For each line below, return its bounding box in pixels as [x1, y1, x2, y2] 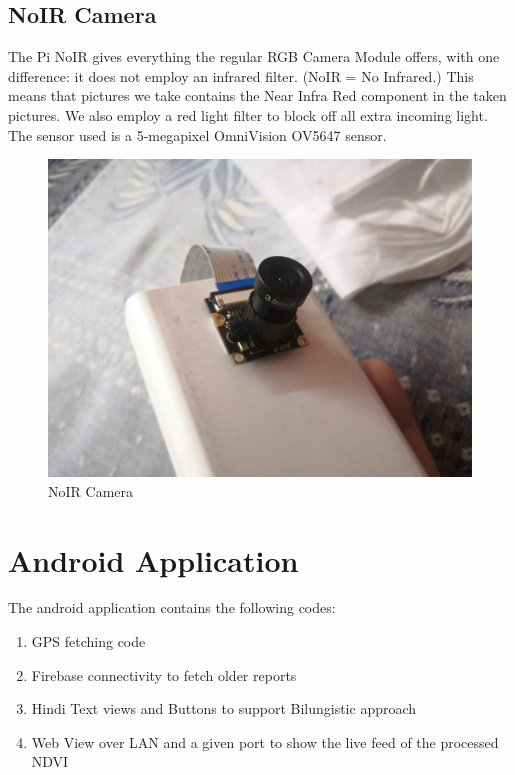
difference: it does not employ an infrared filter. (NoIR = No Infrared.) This [8, 65, 474, 86]
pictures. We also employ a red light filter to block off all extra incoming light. [8, 104, 488, 125]
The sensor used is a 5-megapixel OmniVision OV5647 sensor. [8, 124, 387, 145]
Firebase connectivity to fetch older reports [31, 664, 297, 685]
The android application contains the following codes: [8, 597, 336, 618]
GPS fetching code [31, 631, 146, 652]
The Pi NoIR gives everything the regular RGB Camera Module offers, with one [8, 46, 500, 67]
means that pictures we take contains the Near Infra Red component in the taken [8, 85, 507, 106]
